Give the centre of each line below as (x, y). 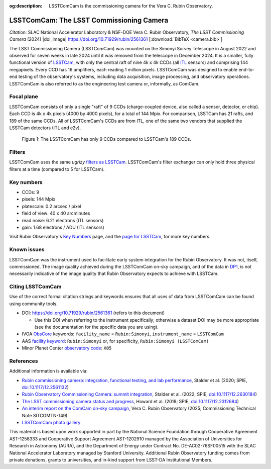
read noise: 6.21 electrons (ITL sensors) (63, 220)
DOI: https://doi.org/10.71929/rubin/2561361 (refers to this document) (93, 313)
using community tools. (33, 304)
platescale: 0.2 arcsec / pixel (51, 206)
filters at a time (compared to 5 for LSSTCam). (57, 169)
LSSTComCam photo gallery (51, 423)
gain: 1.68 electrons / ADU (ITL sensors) (63, 227)
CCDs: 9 (31, 192)
